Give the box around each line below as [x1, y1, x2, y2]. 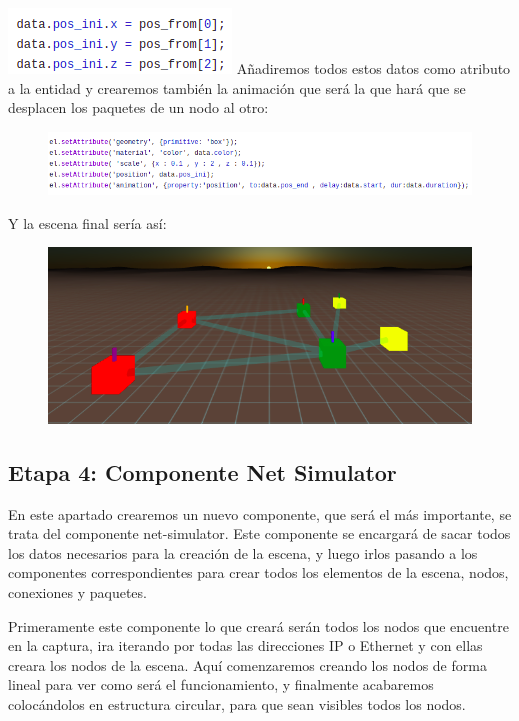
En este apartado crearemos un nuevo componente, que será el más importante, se [8, 503, 512, 524]
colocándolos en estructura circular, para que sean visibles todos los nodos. [8, 693, 466, 714]
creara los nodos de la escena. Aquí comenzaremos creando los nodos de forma [8, 654, 487, 675]
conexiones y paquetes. [8, 581, 147, 602]
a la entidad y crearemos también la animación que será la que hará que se [8, 77, 466, 98]
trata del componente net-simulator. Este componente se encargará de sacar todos [8, 523, 511, 544]
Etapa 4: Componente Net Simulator [8, 456, 397, 487]
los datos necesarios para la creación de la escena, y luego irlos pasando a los [8, 542, 478, 563]
